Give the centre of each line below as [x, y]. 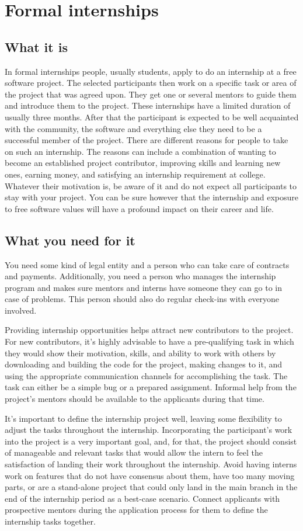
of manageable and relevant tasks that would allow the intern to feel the [134, 452]
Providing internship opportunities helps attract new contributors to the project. [149, 330]
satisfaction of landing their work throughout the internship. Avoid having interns [151, 464]
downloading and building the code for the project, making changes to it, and [144, 364]
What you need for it [70, 240]
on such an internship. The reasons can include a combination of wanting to [140, 151]
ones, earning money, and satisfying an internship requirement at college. [135, 174]
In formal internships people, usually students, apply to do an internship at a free [151, 71]
